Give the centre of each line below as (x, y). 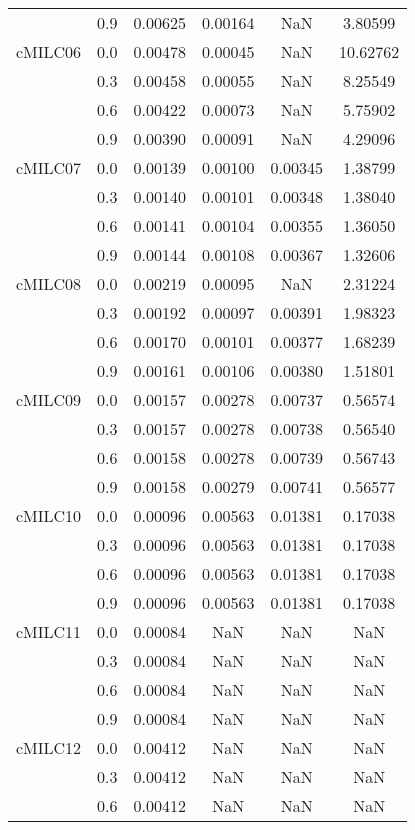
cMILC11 (49, 631)
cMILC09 (49, 399)
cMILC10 (49, 515)
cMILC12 (49, 747)
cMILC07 (49, 167)
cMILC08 (49, 283)
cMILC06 (49, 51)
